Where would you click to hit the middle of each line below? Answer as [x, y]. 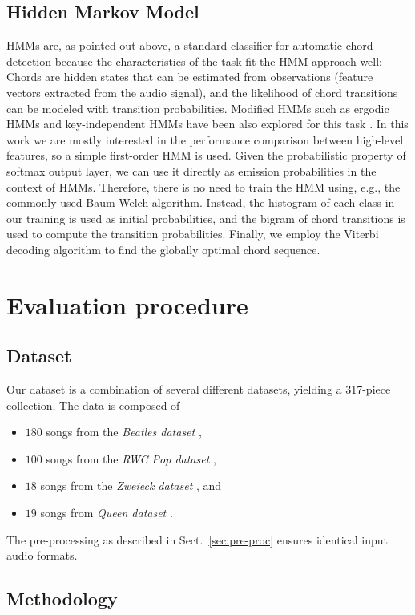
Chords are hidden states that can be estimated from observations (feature [190, 77]
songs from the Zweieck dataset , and [131, 486]
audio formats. [42, 555]
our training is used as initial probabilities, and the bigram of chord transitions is [206, 218]
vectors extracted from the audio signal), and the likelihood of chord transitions [202, 92]
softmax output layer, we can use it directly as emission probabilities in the [191, 170]
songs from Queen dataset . [107, 513]
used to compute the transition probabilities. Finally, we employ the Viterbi [193, 234]
